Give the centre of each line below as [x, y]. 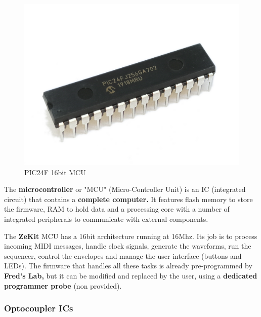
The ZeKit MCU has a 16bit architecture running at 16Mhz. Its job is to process [131, 236]
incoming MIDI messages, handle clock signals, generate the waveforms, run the [128, 246]
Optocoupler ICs [39, 308]
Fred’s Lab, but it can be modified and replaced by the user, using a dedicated [131, 275]
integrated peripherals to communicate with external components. [106, 219]
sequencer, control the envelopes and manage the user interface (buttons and [123, 255]
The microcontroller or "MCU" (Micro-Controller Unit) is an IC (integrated [125, 189]
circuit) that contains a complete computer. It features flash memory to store [128, 199]
